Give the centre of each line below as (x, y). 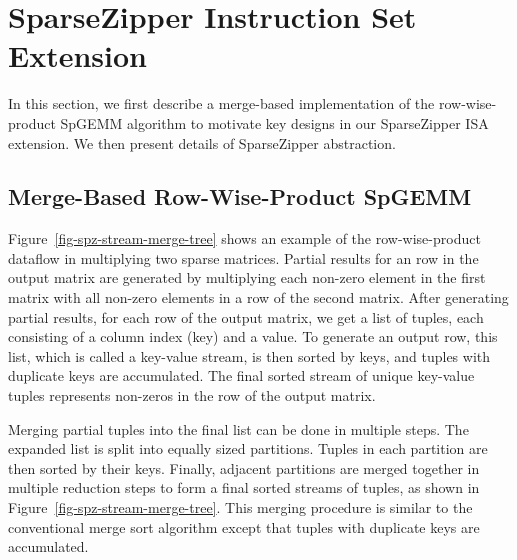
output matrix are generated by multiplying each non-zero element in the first (247, 277)
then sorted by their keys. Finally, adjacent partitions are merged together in (244, 467)
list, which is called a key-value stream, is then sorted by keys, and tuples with (249, 355)
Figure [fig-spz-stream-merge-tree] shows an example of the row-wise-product (244, 238)
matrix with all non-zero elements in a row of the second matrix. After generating (258, 297)
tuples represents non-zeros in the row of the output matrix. (192, 395)
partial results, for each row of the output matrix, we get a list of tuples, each (246, 316)
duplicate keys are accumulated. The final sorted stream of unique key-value (241, 375)
